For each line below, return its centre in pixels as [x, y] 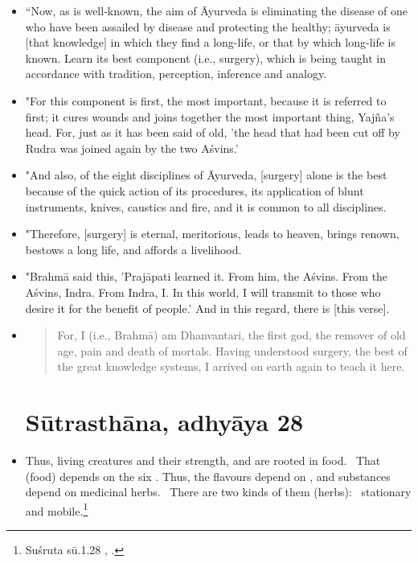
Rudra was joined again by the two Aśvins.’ [132, 148]
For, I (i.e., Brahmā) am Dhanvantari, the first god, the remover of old [232, 335]
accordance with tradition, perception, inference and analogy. [176, 74]
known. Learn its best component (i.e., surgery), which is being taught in [206, 58]
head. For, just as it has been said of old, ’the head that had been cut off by [213, 132]
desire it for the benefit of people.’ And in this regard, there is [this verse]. [207, 308]
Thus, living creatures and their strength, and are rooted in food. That [203, 460]
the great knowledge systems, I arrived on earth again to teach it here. [231, 366]
